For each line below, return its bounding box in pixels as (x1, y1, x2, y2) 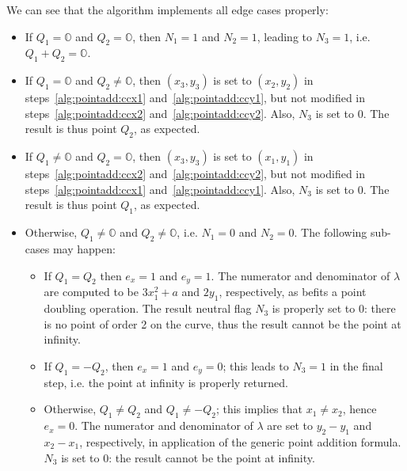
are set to (267, 417, 314, 434)
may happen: (52, 240, 116, 256)
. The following (294, 224, 367, 241)
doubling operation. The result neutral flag (44, 300, 252, 317)
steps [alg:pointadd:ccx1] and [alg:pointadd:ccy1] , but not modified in (25, 89, 366, 106)
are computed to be (44, 283, 139, 300)
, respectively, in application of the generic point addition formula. (79, 433, 401, 450)
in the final (329, 357, 383, 374)
